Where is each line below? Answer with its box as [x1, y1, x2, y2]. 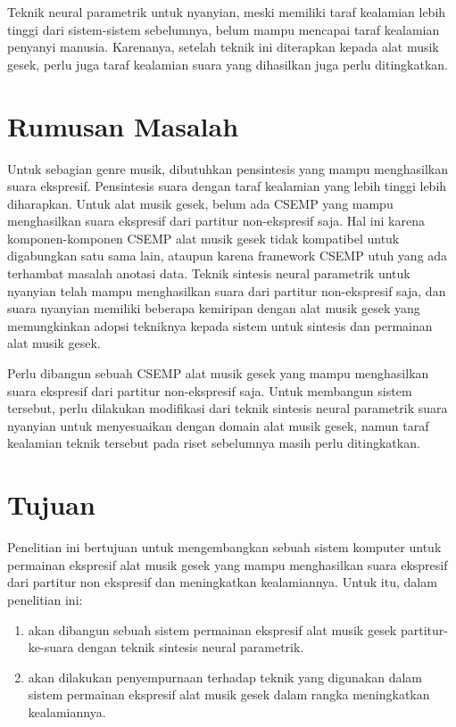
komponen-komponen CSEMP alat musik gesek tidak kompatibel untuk [7, 228, 400, 247]
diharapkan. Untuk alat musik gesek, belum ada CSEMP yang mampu [7, 194, 394, 212]
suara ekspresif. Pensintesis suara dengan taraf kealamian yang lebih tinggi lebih [7, 177, 447, 195]
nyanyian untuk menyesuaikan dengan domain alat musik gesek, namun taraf [7, 416, 429, 434]
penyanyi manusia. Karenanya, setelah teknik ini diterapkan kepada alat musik [7, 37, 439, 56]
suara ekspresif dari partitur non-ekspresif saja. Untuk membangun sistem [7, 381, 412, 400]
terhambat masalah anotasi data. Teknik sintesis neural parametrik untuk [7, 264, 410, 283]
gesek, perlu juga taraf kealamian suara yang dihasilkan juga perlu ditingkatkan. [7, 54, 448, 73]
